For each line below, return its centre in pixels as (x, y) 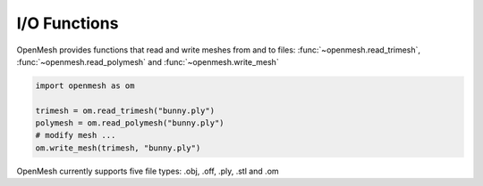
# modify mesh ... (76, 135)
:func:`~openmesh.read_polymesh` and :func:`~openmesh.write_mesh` (148, 61)
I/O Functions (68, 23)
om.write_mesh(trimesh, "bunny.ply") (118, 148)
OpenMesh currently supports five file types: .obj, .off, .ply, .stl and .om (148, 171)
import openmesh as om (85, 85)
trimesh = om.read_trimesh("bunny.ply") (125, 110)
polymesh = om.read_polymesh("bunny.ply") (130, 123)
